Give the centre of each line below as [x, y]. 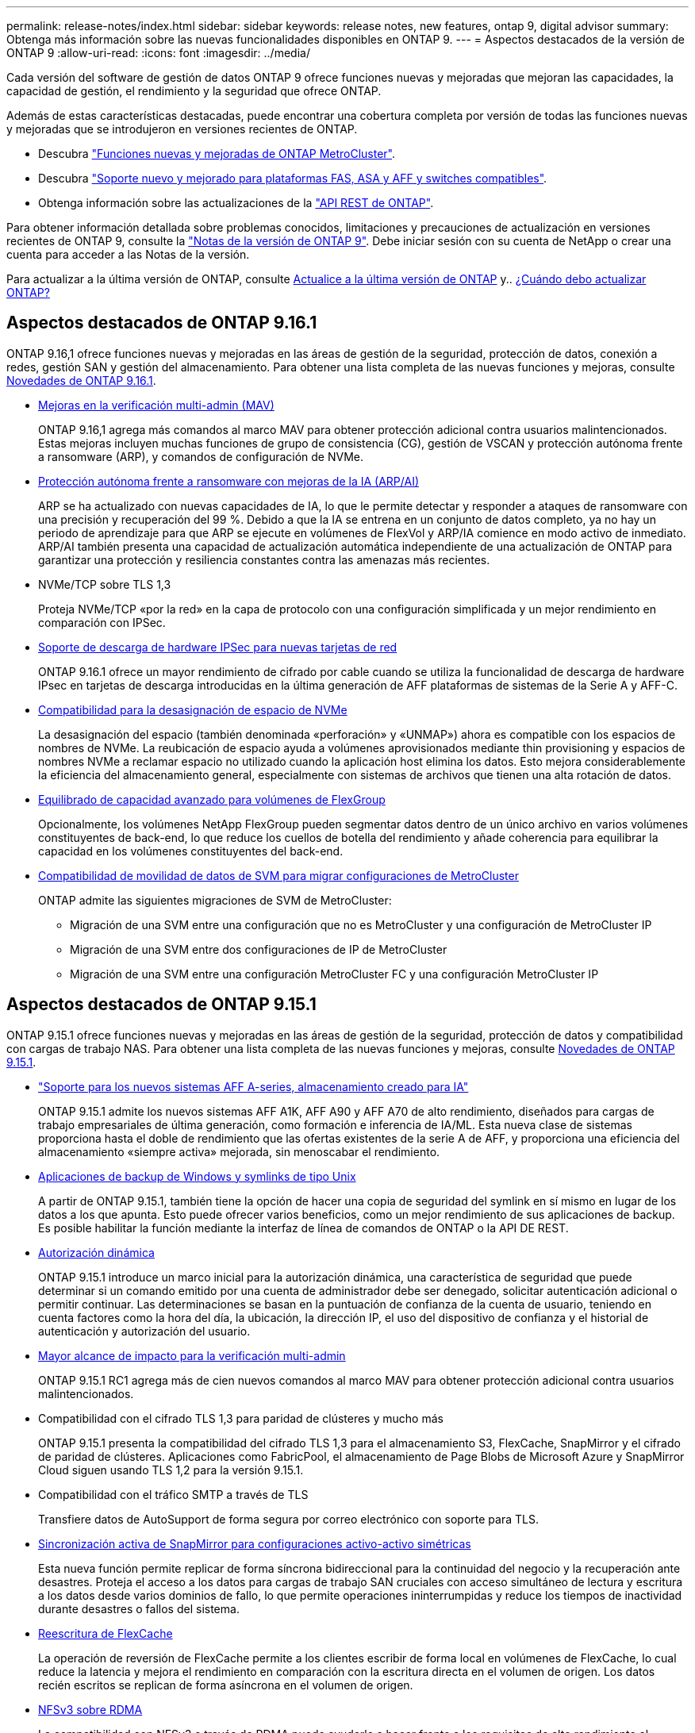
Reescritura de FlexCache [106, 1633]
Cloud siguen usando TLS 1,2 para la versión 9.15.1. [171, 1470]
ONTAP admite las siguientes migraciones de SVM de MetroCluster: [215, 900]
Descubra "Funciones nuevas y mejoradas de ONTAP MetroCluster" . [217, 154]
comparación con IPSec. [102, 622]
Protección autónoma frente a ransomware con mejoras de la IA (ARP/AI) [229, 481]
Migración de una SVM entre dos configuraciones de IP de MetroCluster [259, 949]
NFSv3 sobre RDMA [90, 1709]
